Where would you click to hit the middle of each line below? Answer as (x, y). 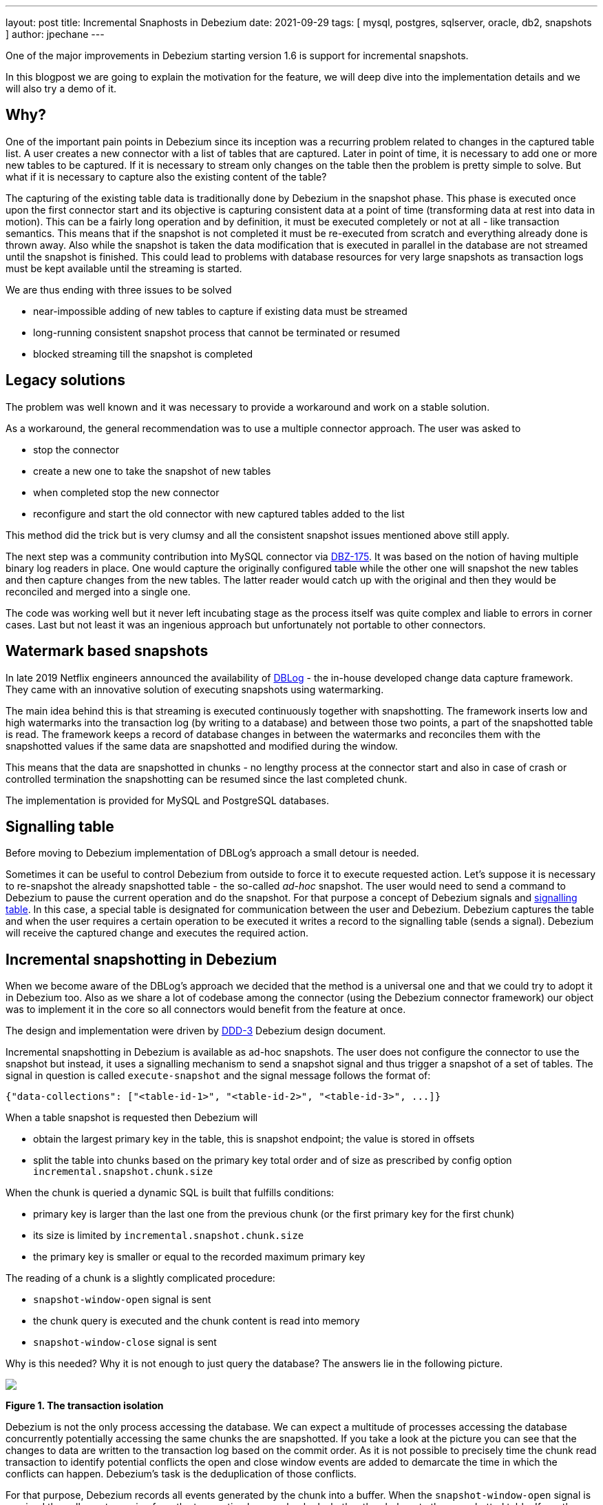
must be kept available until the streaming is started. (124, 268)
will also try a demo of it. (61, 89)
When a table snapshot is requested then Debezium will (132, 1118)
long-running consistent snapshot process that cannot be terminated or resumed (216, 332)
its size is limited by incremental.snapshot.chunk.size (169, 1236)
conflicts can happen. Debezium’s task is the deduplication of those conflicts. (181, 1474)
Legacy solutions (65, 380)
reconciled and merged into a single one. (98, 591)
